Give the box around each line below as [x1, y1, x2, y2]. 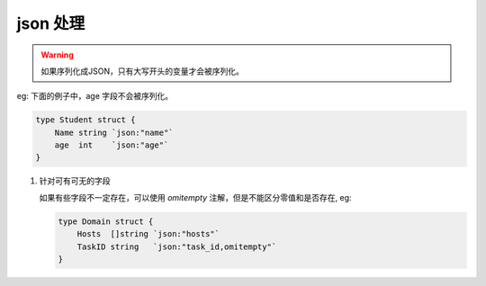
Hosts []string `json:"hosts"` [76, 229, 220, 239]
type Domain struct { [58, 216, 154, 227]
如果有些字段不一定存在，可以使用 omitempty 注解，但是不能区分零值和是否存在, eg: [39, 192, 352, 202]
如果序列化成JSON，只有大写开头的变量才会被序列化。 [40, 66, 245, 76]
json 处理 [16, 13, 85, 33]
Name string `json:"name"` [54, 127, 175, 138]
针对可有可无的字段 [39, 175, 111, 186]
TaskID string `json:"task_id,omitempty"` [76, 241, 277, 252]
